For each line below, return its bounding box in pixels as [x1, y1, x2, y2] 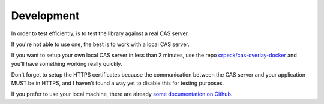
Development [11, 9, 80, 22]
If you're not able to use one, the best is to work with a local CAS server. [11, 41, 190, 48]
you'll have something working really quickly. [11, 60, 122, 67]
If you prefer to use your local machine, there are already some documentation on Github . [11, 90, 233, 97]
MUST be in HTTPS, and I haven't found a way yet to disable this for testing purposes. [11, 79, 224, 87]
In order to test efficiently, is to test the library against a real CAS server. [11, 30, 189, 37]
